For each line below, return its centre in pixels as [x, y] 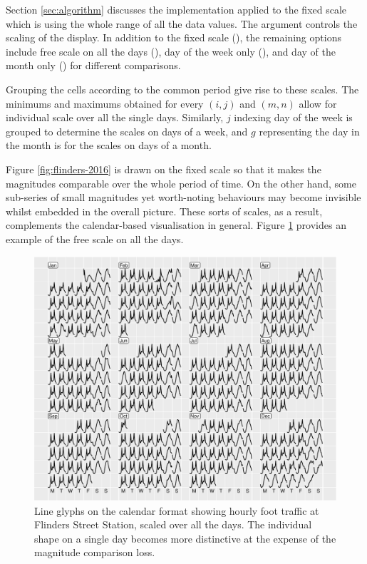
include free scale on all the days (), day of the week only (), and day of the [171, 51]
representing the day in [309, 131]
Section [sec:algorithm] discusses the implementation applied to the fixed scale [176, 9]
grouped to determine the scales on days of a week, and [127, 131]
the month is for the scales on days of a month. [109, 145]
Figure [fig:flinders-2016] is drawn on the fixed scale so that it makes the [164, 169]
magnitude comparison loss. [95, 552]
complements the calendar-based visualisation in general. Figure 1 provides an [176, 225]
